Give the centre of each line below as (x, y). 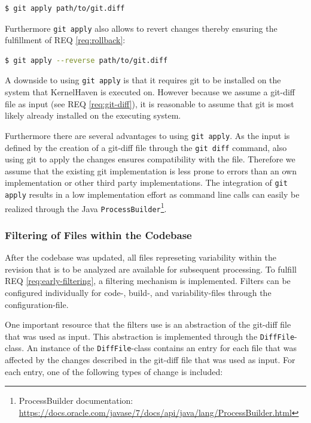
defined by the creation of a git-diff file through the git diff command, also (146, 147)
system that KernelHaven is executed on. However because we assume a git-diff (150, 92)
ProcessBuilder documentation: (76, 401)
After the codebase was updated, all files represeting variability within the (141, 257)
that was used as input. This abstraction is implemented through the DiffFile (150, 336)
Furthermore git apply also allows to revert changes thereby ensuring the (141, 28)
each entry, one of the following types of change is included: (114, 371)
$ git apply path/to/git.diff (65, 8)
